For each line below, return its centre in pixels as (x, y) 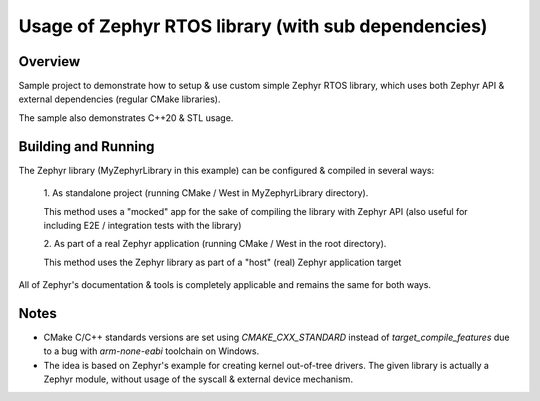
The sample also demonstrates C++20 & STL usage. (126, 117)
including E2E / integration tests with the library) (142, 225)
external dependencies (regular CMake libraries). (119, 99)
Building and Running (86, 146)
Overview (49, 61)
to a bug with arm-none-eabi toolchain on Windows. (151, 351)
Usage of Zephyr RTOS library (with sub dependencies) (253, 26)
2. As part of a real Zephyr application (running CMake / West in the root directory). (215, 244)
